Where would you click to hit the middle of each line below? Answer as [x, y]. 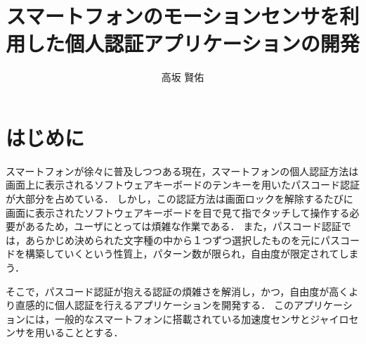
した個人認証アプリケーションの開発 [192, 43]
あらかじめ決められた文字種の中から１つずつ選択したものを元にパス [182, 240]
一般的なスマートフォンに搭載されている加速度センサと [182, 318]
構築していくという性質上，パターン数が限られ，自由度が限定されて [182, 254]
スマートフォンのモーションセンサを [173, 16]
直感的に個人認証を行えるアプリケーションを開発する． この [154, 305]
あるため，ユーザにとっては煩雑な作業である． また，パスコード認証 [183, 226]
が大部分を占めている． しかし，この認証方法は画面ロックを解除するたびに [179, 199]
